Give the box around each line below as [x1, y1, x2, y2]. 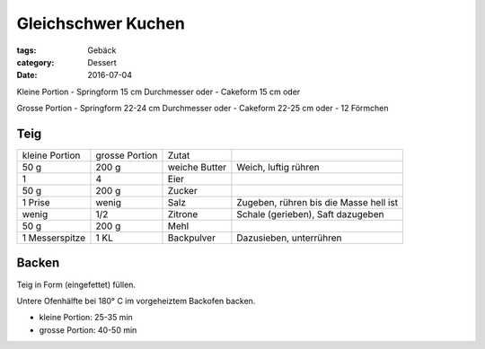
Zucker [167, 185, 198, 197]
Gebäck [87, 45, 117, 56]
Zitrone [167, 208, 198, 221]
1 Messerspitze [22, 231, 86, 244]
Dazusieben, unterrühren [236, 231, 342, 244]
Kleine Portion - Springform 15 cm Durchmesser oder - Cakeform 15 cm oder [16, 86, 301, 97]
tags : [16, 45, 37, 56]
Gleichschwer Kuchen [16, 13, 186, 33]
